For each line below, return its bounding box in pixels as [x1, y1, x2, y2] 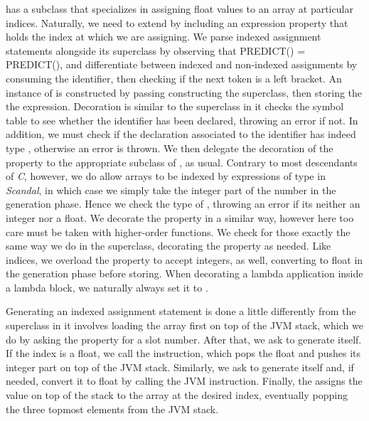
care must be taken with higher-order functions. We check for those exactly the [6, 224, 351, 239]
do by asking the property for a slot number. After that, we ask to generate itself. [6, 331, 362, 346]
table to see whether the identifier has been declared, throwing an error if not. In [6, 112, 358, 127]
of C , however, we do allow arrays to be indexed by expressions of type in [6, 169, 326, 183]
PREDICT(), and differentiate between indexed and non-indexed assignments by [6, 57, 358, 72]
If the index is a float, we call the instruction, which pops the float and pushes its [6, 346, 361, 361]
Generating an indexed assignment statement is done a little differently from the [6, 304, 356, 319]
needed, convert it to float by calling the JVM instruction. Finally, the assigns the [6, 373, 363, 388]
